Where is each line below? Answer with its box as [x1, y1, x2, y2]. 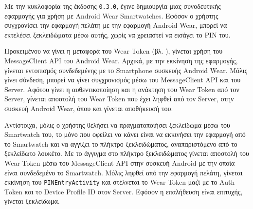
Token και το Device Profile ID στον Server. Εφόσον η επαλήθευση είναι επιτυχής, [4, 186, 243, 196]
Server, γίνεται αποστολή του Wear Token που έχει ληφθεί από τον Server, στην [4, 94, 234, 104]
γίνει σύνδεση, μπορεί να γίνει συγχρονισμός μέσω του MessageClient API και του [4, 75, 241, 85]
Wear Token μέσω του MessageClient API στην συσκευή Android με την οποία [4, 157, 235, 168]
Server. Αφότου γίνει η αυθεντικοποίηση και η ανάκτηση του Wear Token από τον [4, 84, 239, 94]
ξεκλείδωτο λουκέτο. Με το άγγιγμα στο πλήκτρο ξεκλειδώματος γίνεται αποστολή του [4, 148, 250, 158]
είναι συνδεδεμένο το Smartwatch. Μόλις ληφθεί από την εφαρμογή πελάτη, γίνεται [4, 167, 243, 177]
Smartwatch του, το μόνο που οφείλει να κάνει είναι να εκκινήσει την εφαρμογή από [4, 129, 246, 139]
